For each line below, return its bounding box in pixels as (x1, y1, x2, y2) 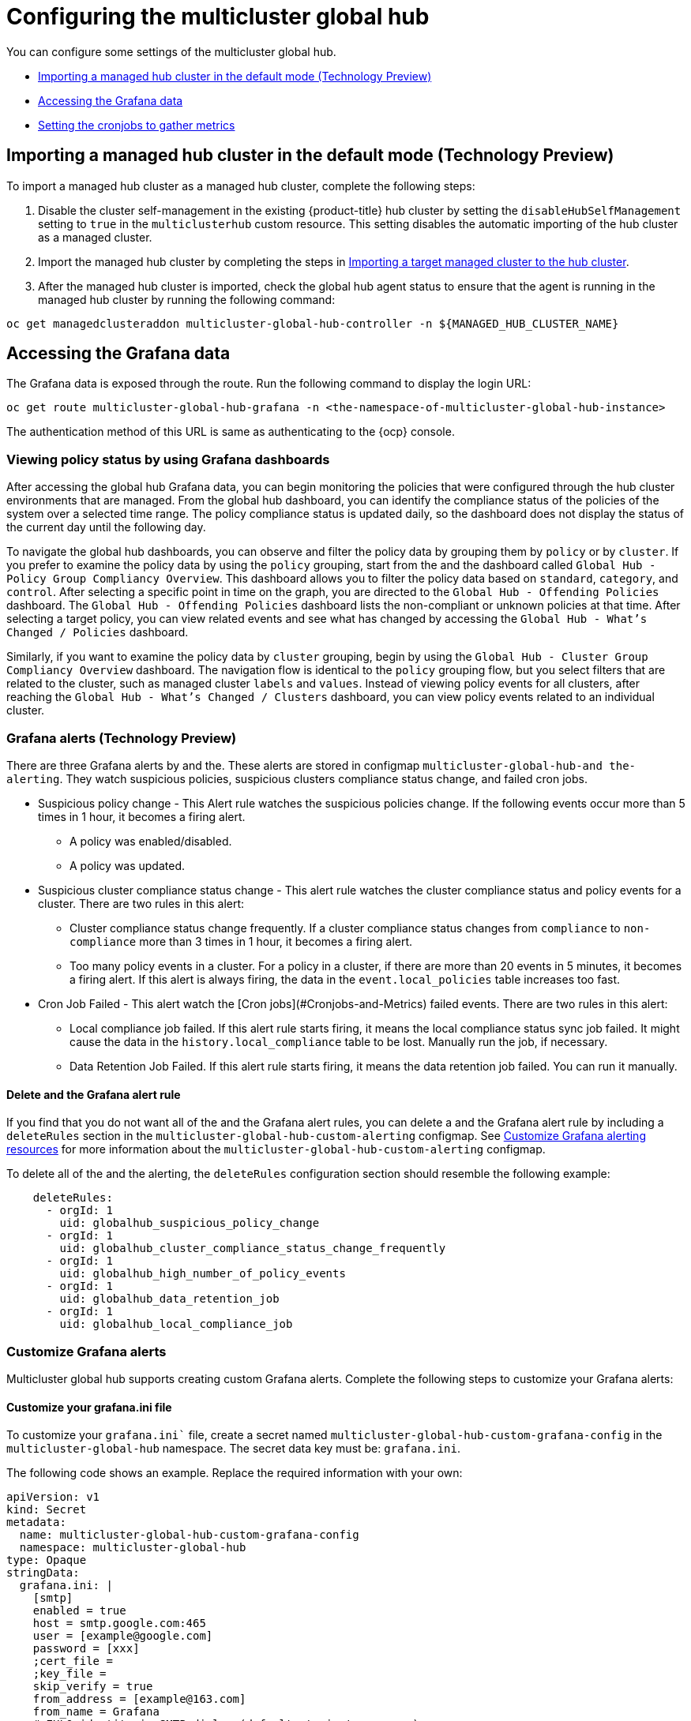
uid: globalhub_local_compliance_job (59, 1318, 293, 1331)
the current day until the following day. (6, 520, 206, 534)
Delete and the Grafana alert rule (6, 1087, 181, 1101)
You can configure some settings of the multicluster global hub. (6, 44, 336, 58)
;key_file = (32, 1667, 107, 1681)
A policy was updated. (69, 858, 186, 872)
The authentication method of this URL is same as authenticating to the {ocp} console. (6, 425, 455, 439)
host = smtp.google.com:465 (32, 1617, 206, 1630)
